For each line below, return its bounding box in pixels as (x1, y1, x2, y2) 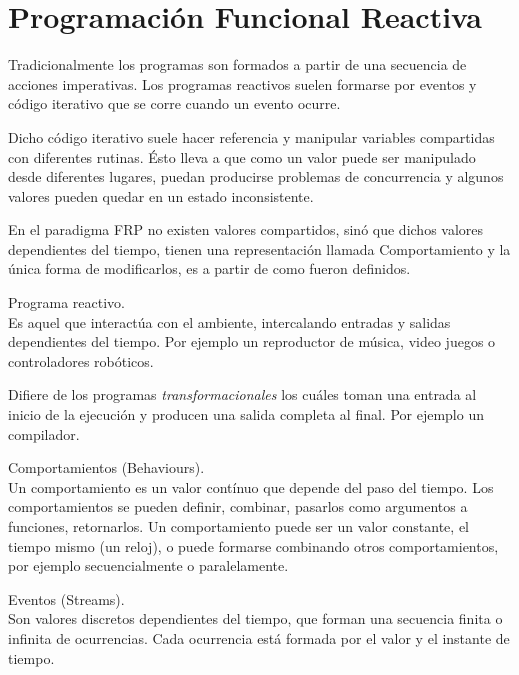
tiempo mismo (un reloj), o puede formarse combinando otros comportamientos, (8, 535, 499, 556)
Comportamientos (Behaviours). (8, 457, 205, 478)
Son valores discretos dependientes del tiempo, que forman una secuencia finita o (8, 608, 503, 629)
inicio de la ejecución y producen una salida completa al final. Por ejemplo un (8, 404, 484, 425)
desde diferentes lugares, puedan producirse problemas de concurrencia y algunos (8, 166, 504, 187)
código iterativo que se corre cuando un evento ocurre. (8, 93, 341, 114)
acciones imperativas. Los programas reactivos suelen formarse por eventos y (8, 73, 477, 94)
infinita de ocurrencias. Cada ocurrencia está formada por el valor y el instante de (8, 627, 510, 648)
